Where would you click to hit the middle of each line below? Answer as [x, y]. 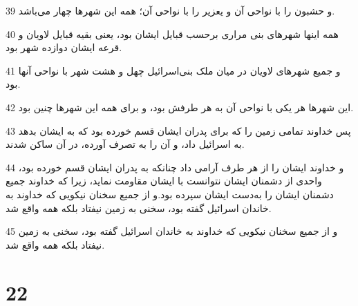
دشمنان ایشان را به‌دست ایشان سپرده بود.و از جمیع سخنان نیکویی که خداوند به [170, 194]
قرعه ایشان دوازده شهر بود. [64, 47]
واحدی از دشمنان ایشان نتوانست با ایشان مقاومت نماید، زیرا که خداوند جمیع [164, 181]
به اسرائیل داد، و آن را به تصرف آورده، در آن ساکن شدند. [125, 144]
